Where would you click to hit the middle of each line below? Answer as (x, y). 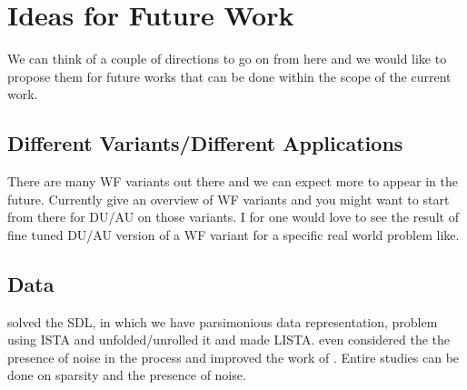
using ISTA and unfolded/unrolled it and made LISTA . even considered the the (229, 340)
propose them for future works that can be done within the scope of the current (229, 76)
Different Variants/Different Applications (205, 143)
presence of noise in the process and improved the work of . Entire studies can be (233, 357)
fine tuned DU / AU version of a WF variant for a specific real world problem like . (233, 234)
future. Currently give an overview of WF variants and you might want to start (229, 199)
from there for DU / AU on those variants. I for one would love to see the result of (233, 217)
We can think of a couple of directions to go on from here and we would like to (227, 59)
